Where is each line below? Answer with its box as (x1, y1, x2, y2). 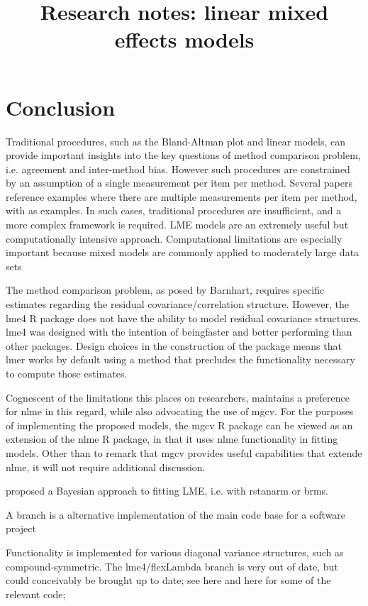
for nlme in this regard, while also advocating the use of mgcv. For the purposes (6, 404, 354, 419)
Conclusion (6, 92, 116, 121)
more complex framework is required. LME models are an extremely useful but (6, 217, 349, 232)
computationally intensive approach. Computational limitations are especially (6, 231, 342, 246)
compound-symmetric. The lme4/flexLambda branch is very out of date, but (6, 558, 338, 573)
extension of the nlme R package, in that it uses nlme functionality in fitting (6, 431, 338, 446)
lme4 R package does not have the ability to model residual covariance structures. (6, 310, 362, 325)
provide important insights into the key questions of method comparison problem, (6, 148, 361, 162)
